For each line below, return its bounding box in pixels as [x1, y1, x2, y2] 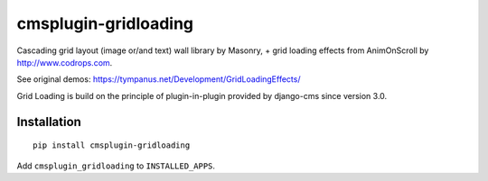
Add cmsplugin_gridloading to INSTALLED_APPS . [16, 160, 216, 171]
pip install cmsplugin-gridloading [33, 140, 191, 150]
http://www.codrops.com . [16, 57, 113, 68]
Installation [16, 113, 81, 130]
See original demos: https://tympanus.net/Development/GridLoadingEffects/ [16, 74, 301, 85]
